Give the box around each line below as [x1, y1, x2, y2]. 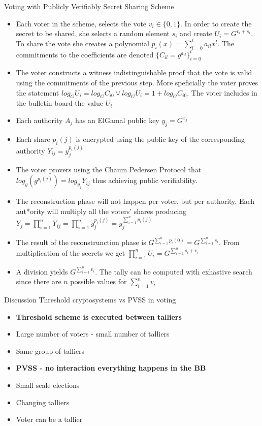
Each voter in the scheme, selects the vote [16, 18, 147, 28]
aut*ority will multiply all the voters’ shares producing [16, 205, 187, 216]
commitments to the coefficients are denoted [16, 49, 154, 59]
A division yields [16, 266, 68, 277]
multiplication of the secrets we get [16, 247, 125, 258]
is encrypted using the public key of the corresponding [76, 133, 245, 144]
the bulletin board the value [16, 98, 103, 108]
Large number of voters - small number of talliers [16, 328, 170, 339]
